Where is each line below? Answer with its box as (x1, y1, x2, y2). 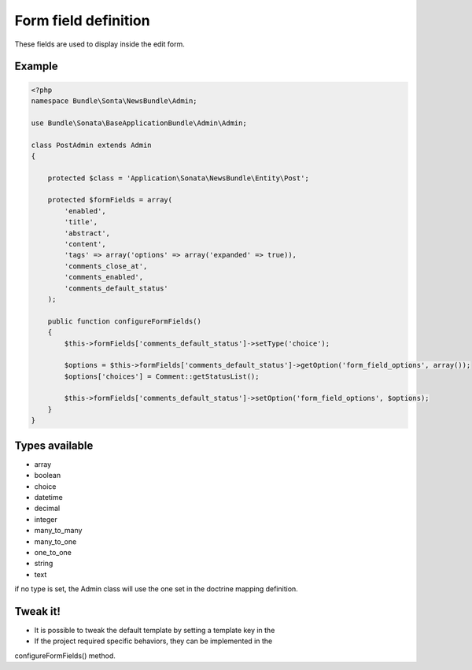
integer (34, 514, 58, 524)
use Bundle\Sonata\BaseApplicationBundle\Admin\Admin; (31, 118, 247, 128)
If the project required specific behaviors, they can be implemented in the (34, 636, 273, 646)
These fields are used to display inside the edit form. (14, 39, 185, 49)
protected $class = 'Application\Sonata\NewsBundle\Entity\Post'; (47, 173, 310, 183)
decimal (34, 504, 61, 513)
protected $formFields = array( (47, 195, 173, 205)
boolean (34, 471, 61, 480)
